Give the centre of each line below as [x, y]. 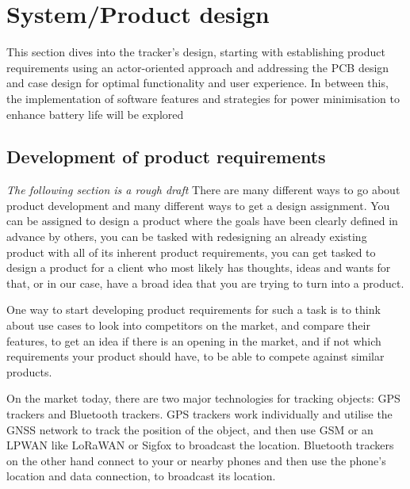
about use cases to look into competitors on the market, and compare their [188, 325]
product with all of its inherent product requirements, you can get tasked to [191, 252]
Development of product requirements [166, 157]
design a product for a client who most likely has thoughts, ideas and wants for [199, 267]
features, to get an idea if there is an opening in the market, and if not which [194, 340]
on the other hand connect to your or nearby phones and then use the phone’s [196, 460]
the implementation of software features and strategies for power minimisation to [203, 98]
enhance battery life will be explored [95, 114]
